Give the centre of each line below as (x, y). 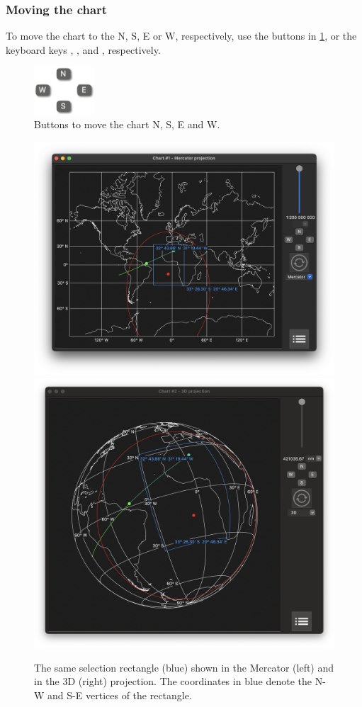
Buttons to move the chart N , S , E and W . (127, 124)
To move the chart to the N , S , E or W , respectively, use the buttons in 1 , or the (181, 36)
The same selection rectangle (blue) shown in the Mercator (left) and (184, 667)
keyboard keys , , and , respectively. (83, 49)
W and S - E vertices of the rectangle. (113, 695)
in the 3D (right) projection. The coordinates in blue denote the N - (180, 681)
